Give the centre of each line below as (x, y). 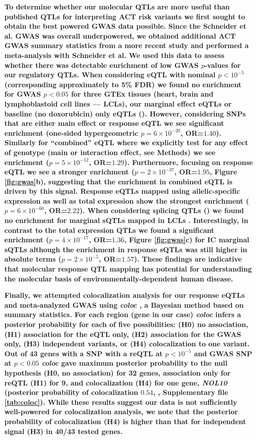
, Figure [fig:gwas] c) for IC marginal (187, 240)
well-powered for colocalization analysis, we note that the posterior (121, 412)
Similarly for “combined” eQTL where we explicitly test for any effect (126, 142)
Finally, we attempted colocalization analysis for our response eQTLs (125, 295)
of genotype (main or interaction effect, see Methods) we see (110, 152)
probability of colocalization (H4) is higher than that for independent (125, 421)
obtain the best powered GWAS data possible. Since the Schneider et (126, 26)
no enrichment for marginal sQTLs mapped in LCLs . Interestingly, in (127, 220)
